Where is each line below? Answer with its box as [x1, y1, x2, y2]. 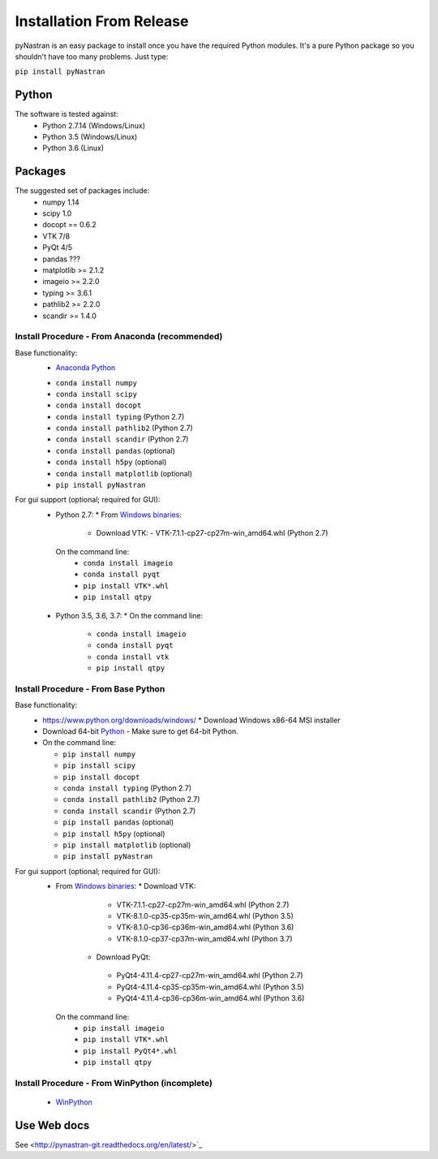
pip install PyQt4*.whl [83, 1046, 178, 1055]
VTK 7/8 [42, 231, 71, 241]
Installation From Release [15, 12, 189, 30]
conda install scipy [55, 390, 138, 399]
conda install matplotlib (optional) [55, 468, 193, 478]
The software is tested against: [15, 110, 118, 119]
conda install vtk [96, 652, 170, 661]
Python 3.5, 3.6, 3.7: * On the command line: [55, 610, 203, 620]
